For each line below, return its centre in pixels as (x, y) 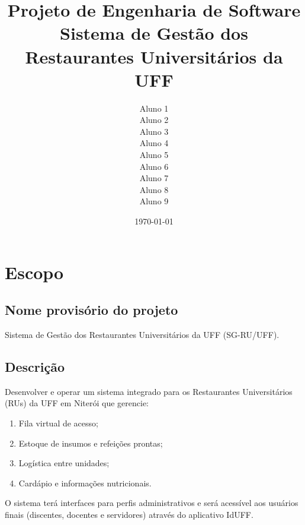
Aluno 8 (154, 189)
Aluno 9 (154, 201)
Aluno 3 (154, 131)
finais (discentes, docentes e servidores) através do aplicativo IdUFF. (129, 514)
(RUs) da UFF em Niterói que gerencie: (77, 403)
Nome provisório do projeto (91, 310)
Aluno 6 (154, 166)
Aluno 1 (154, 108)
